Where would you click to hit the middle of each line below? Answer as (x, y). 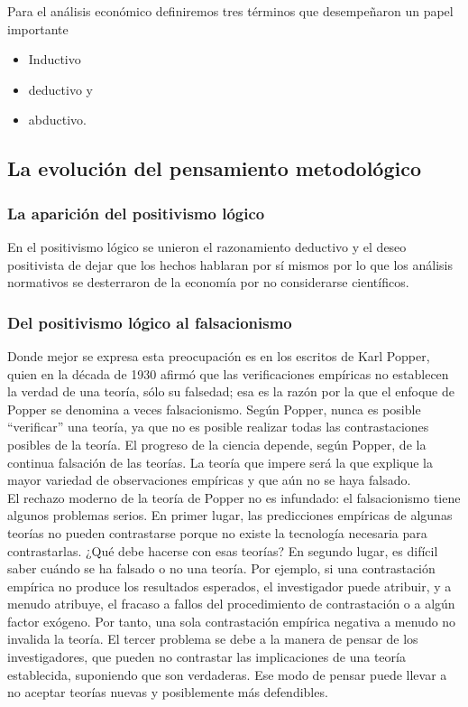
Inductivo (55, 59)
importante (38, 28)
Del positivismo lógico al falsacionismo (150, 322)
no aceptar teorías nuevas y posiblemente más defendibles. (168, 692)
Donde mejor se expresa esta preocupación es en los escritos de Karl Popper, (219, 355)
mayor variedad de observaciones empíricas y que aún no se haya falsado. (209, 480)
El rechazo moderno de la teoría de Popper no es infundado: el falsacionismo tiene (234, 497)
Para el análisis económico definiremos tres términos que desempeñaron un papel (230, 11)
